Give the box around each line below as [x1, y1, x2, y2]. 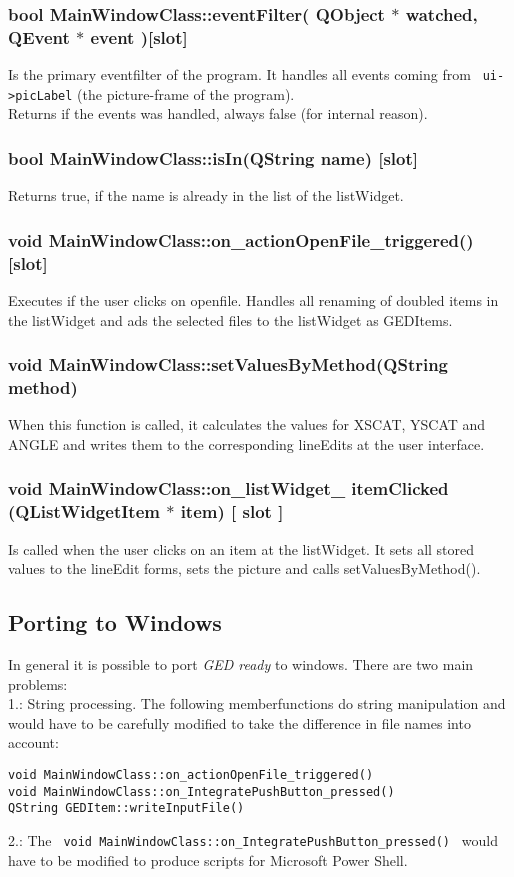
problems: [8, 673, 68, 694]
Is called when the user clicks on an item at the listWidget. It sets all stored [8, 538, 475, 559]
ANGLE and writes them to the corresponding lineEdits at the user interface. [8, 433, 485, 454]
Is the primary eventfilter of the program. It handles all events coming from [8, 64, 471, 85]
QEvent [8, 24, 70, 49]
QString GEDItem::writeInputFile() [8, 801, 245, 816]
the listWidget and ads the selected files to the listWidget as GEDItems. [8, 309, 453, 330]
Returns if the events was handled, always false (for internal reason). [8, 103, 428, 124]
